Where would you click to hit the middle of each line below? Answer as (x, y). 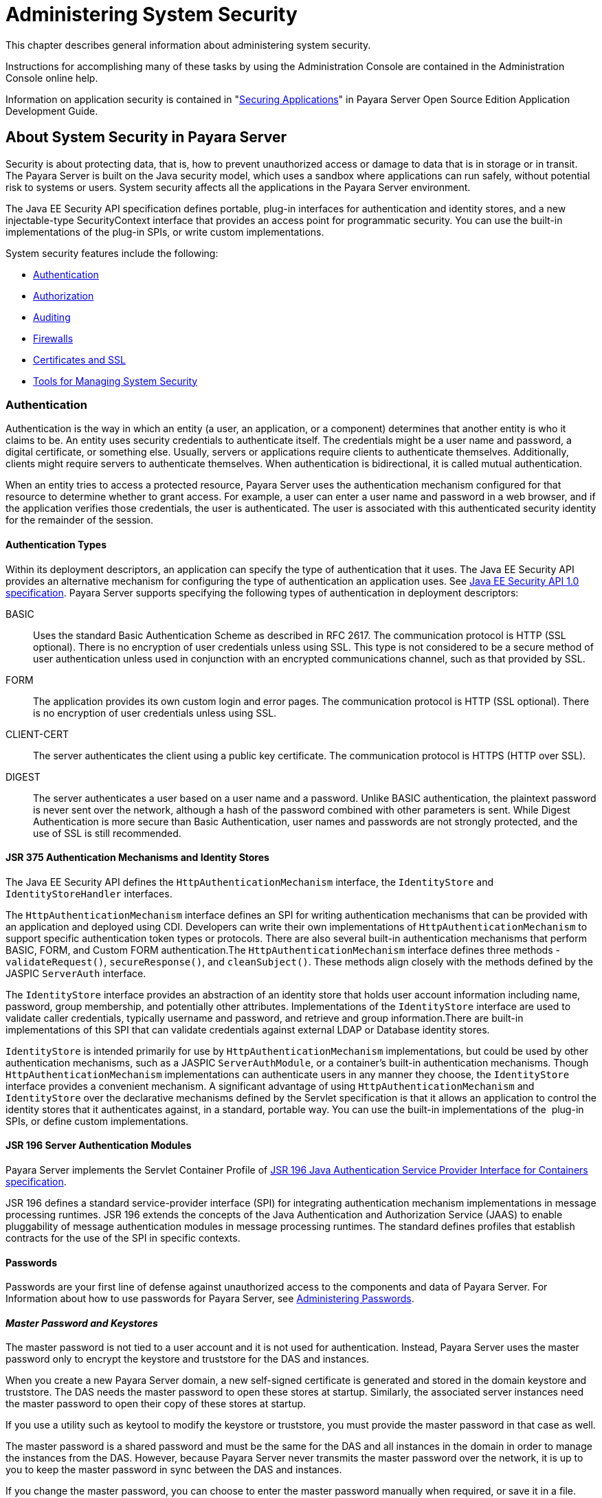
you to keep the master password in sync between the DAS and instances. (174, 1470)
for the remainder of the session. (80, 520)
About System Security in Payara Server (146, 137)
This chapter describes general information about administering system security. (188, 45)
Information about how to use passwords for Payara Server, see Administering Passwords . (210, 1299)
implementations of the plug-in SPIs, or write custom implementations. (165, 232)
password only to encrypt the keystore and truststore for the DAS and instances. (188, 1359)
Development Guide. (52, 111)
